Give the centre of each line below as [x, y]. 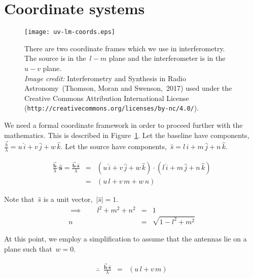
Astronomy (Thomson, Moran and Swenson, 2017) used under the [128, 88]
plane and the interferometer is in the [167, 58]
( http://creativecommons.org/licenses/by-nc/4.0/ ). [112, 108]
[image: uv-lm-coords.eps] [70, 32]
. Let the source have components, [114, 146]
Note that [19, 199]
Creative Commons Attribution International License [107, 98]
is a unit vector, [68, 199]
